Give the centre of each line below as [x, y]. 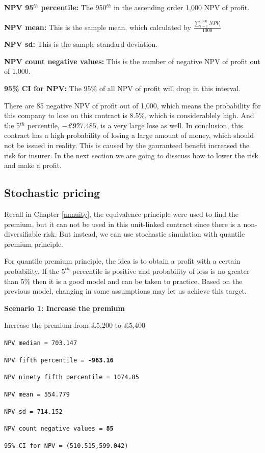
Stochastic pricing [52, 193]
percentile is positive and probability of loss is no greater [161, 271]
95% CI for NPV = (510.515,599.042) [66, 446]
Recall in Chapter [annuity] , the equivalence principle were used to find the [122, 214]
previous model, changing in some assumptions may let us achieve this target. [125, 291]
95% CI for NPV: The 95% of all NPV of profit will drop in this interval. [123, 88]
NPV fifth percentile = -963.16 [59, 360]
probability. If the [32, 271]
